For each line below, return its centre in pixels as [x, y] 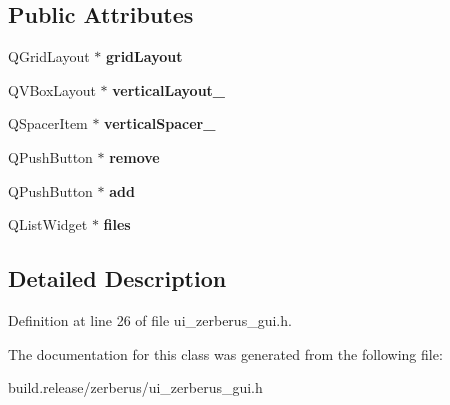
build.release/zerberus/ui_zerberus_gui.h [135, 387]
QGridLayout [49, 56]
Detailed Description [117, 278]
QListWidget [48, 224]
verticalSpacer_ [160, 123]
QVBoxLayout [52, 89]
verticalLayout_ [169, 89]
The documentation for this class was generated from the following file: [225, 353]
